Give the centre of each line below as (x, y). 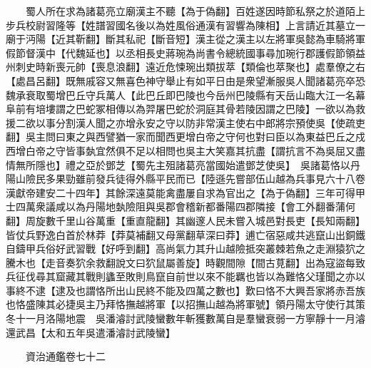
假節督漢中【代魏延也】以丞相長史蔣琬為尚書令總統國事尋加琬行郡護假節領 (181, 52)
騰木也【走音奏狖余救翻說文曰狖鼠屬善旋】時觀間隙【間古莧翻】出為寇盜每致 (185, 262)
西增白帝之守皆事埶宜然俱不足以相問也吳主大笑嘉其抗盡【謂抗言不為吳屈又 (181, 150)
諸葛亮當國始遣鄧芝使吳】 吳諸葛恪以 (263, 164)
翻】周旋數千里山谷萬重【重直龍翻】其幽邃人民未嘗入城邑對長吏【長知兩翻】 (185, 220)
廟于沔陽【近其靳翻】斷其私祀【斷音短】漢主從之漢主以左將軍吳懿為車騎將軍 (185, 39)
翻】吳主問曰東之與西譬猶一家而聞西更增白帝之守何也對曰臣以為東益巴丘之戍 (185, 137)
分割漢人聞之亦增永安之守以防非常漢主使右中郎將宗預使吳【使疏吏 (210, 122)
